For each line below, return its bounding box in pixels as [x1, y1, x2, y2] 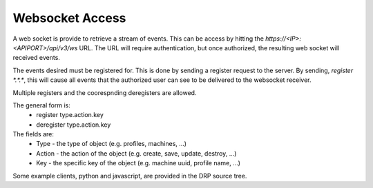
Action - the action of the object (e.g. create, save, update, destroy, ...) [36, 149, 237, 158]
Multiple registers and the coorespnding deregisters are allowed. [12, 88, 197, 96]
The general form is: [12, 101, 70, 109]
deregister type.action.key [36, 121, 111, 129]
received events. [12, 54, 60, 62]
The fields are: [12, 130, 55, 138]
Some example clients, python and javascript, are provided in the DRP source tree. [12, 171, 247, 180]
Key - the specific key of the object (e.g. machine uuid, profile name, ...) [36, 159, 241, 167]
